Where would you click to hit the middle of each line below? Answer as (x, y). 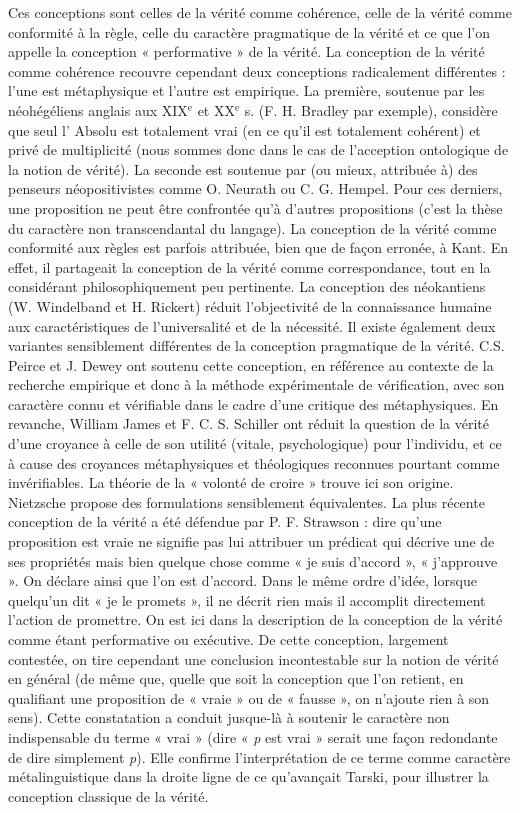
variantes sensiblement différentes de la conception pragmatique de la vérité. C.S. (256, 345)
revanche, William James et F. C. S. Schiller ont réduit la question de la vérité (248, 423)
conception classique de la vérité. (108, 795)
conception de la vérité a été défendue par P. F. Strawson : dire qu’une (225, 521)
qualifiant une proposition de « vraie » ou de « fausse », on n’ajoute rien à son (249, 697)
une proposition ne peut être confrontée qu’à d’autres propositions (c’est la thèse (255, 207)
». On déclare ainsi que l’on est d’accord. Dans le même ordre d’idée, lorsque (242, 580)
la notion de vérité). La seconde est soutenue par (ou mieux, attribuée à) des (243, 168)
